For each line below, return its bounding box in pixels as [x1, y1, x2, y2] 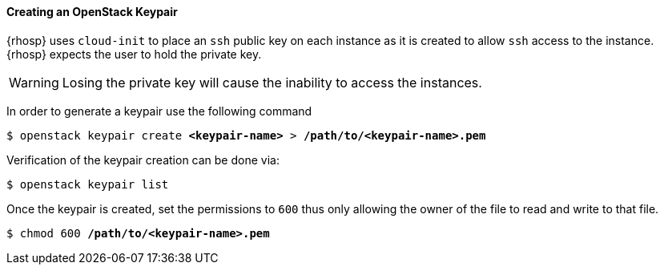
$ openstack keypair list [6, 177, 169, 191]
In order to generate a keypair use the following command [6, 103, 312, 118]
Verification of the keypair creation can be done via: [6, 152, 280, 167]
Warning [9, 74, 59, 91]
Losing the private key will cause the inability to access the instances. [62, 74, 482, 91]
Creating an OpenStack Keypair [6, 5, 178, 18]
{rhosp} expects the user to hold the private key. [6, 47, 262, 61]
